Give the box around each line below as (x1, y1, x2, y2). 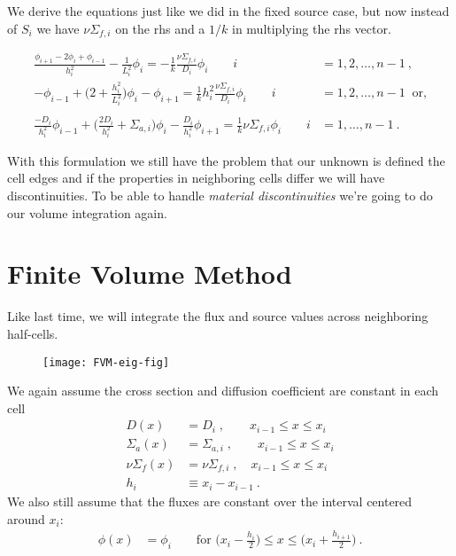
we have (36, 19, 80, 37)
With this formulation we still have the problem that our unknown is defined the (7, 151, 445, 169)
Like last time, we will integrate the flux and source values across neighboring (7, 307, 429, 325)
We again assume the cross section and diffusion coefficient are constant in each (7, 381, 439, 400)
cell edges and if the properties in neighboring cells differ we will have (7, 168, 385, 187)
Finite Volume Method (7, 255, 292, 292)
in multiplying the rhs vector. (231, 19, 391, 37)
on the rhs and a (115, 19, 205, 37)
